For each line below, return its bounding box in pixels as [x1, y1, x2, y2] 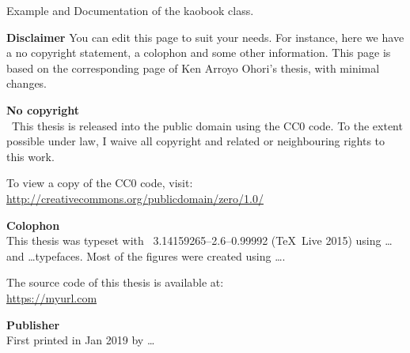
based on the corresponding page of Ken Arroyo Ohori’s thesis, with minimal [6, 59, 380, 76]
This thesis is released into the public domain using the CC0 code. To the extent [11, 117, 403, 133]
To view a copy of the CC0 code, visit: [6, 175, 193, 191]
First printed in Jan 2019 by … [6, 332, 155, 348]
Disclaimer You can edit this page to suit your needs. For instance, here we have [6, 28, 404, 45]
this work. [6, 148, 55, 164]
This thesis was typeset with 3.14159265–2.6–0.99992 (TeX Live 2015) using [6, 232, 382, 249]
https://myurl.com [6, 289, 97, 306]
